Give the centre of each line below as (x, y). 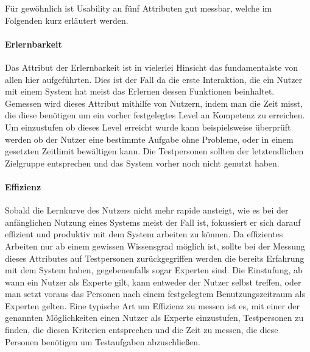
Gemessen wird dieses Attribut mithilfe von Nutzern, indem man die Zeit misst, (154, 103)
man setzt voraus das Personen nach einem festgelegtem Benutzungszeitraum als (155, 294)
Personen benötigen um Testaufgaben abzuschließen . (103, 341)
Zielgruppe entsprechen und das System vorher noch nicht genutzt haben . (142, 163)
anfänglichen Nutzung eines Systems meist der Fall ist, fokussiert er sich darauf (153, 222)
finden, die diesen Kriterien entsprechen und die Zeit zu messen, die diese (142, 330)
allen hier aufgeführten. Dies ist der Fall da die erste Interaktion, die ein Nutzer (154, 79)
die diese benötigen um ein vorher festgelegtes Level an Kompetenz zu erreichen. (155, 115)
